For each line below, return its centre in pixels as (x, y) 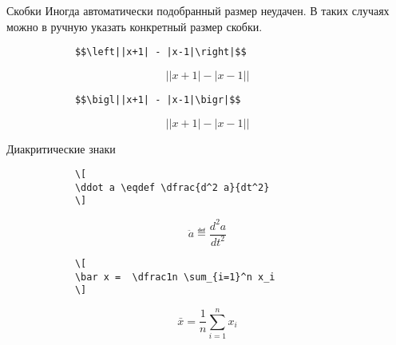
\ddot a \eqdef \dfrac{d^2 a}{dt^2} (172, 187)
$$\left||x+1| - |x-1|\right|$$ (160, 52)
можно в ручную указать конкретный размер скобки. (135, 26)
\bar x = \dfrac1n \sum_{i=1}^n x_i (175, 277)
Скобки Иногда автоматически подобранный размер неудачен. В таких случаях (198, 10)
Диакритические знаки (61, 148)
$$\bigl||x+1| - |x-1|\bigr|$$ (158, 99)
